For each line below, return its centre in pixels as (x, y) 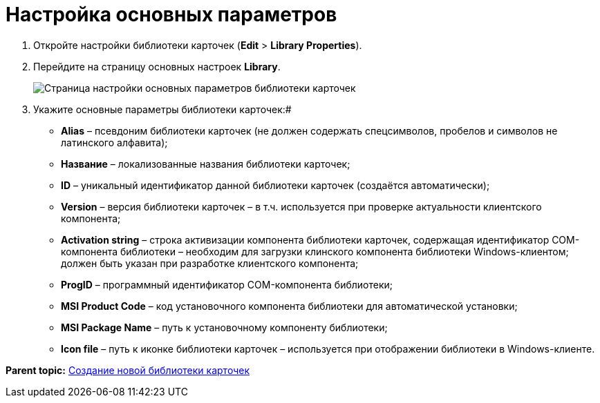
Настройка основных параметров (171, 14)
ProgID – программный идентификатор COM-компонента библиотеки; (227, 284)
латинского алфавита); (114, 142)
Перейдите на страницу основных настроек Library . (157, 66)
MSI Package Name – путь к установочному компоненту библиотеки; (224, 327)
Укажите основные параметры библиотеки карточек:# (162, 109)
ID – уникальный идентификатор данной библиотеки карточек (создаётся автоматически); (275, 185)
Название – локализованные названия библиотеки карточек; (206, 164)
